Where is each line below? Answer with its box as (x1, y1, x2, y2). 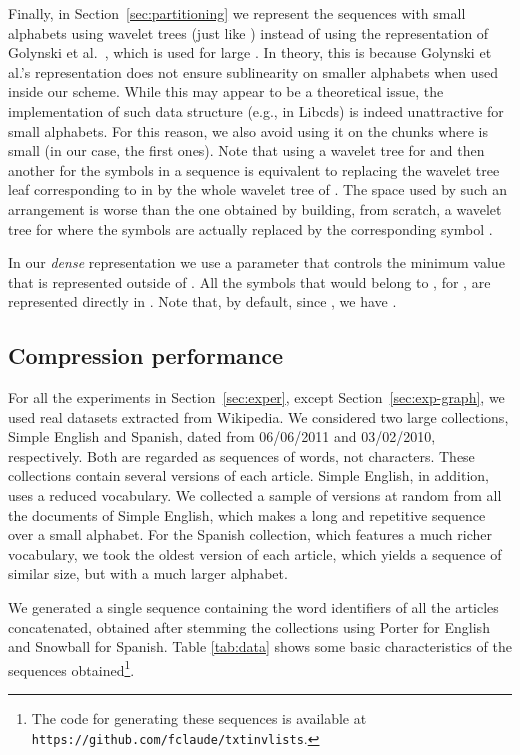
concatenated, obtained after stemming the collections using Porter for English (8, 616, 490, 637)
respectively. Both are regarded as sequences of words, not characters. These (8, 445, 475, 466)
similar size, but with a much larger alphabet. (8, 563, 288, 584)
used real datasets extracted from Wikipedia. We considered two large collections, (8, 406, 509, 427)
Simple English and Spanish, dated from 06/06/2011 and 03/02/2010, (8, 426, 436, 447)
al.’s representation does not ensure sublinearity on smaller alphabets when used (8, 61, 499, 82)
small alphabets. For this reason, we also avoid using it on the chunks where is (8, 120, 489, 141)
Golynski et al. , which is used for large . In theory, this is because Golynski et (8, 42, 492, 63)
